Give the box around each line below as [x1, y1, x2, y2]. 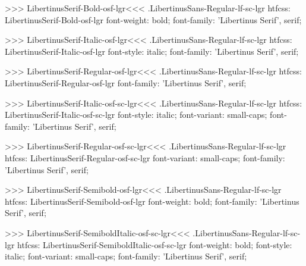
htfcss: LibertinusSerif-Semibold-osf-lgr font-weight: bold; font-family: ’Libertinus [5, 195, 299, 207]
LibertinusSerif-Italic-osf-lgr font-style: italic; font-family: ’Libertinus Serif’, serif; [5, 45, 299, 57]
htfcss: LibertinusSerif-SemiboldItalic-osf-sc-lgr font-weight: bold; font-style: [17, 238, 292, 251]
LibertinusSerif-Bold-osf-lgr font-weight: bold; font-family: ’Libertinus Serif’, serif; [5, 13, 302, 26]
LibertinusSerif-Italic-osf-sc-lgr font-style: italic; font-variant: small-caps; [5, 108, 267, 121]
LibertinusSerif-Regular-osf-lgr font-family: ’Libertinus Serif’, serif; [5, 76, 247, 89]
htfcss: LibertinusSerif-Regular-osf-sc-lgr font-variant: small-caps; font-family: [5, 151, 285, 164]
